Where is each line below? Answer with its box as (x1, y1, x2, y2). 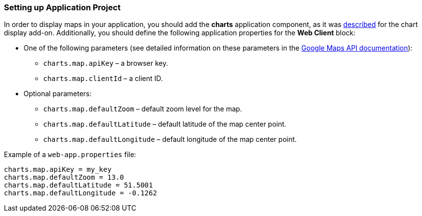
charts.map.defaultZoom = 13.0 (4, 173, 124, 182)
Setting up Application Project (4, 2, 121, 12)
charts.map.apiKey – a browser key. (43, 59, 168, 68)
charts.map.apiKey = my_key (4, 165, 112, 174)
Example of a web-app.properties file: (4, 150, 136, 159)
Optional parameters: (24, 89, 92, 98)
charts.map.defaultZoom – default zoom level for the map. (43, 105, 242, 113)
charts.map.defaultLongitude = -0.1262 (4, 189, 157, 197)
